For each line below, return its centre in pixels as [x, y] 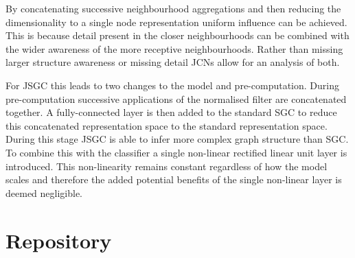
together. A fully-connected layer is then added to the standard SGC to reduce [171, 112]
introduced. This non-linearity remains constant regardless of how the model [167, 166]
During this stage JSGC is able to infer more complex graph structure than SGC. [177, 139]
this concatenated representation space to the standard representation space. [167, 125]
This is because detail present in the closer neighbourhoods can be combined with [177, 35]
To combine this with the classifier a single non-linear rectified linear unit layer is [176, 152]
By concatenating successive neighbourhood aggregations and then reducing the [173, 8]
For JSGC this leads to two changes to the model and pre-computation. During [172, 85]
